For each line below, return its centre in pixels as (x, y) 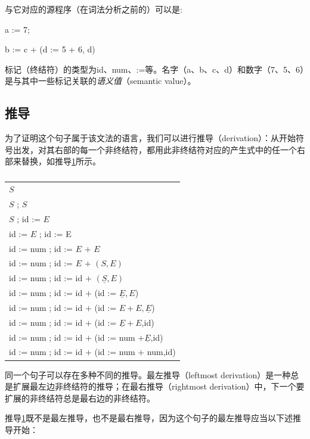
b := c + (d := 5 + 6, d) (50, 49)
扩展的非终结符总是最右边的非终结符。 (80, 398)
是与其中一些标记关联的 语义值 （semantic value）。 (100, 81)
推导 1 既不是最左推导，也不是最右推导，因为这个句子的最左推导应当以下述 (149, 418)
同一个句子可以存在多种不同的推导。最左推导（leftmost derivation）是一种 (148, 374)
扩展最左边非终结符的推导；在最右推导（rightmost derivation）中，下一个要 (159, 386)
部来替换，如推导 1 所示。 (53, 161)
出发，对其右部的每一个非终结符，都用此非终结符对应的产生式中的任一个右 (159, 149)
